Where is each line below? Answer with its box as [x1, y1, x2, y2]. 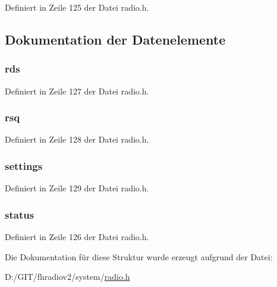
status [5, 207, 34, 222]
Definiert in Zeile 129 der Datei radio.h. [5, 182, 149, 194]
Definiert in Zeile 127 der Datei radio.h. [5, 84, 149, 97]
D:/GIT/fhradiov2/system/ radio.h [5, 270, 130, 283]
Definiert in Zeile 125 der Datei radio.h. [5, 1, 149, 13]
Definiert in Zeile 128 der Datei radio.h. [5, 133, 149, 146]
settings [5, 158, 43, 173]
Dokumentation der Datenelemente [5, 30, 226, 48]
